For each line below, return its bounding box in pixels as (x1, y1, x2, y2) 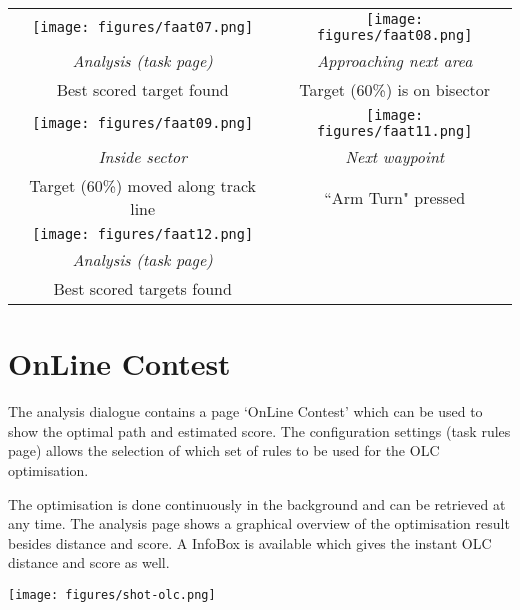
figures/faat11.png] (316, 123, 473, 139)
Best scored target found (56, 78, 229, 101)
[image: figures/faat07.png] (32, 19, 254, 35)
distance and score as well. (8, 552, 170, 573)
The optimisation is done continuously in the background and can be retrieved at (8, 493, 506, 514)
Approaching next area (317, 49, 473, 72)
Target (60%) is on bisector (299, 78, 491, 101)
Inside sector (98, 145, 187, 168)
